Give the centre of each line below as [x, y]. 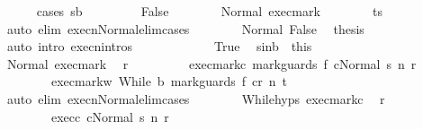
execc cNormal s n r [110, 116]
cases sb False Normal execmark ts [210, 11]
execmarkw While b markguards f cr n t [169, 81]
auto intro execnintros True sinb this [159, 46]
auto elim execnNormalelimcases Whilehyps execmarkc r [196, 98]
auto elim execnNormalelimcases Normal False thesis [185, 28]
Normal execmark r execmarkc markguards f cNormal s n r [211, 63]
